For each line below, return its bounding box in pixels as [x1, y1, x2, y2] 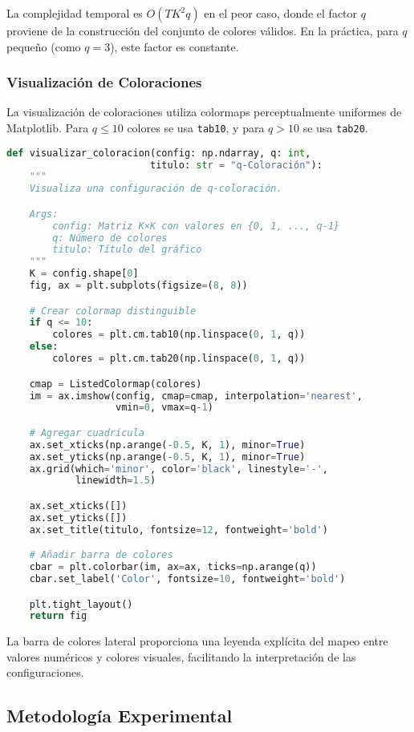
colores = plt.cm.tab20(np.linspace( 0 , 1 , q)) [52, 353, 306, 365]
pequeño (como [6, 38, 81, 55]
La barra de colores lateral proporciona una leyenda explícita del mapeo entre [6, 633, 388, 649]
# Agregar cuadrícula [29, 427, 144, 439]
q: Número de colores [52, 232, 168, 244]
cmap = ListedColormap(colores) [29, 378, 202, 390]
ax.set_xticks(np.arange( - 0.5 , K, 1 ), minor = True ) [29, 439, 306, 451]
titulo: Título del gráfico [52, 244, 202, 256]
